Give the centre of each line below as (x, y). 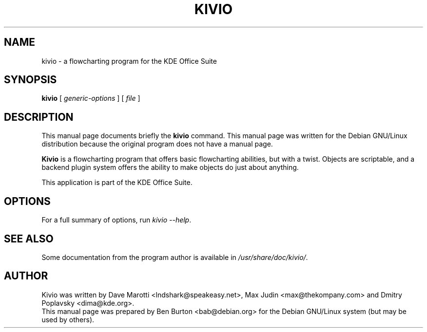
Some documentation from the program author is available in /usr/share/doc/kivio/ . (175, 257)
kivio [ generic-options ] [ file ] (91, 98)
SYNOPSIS (30, 80)
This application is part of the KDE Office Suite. (117, 183)
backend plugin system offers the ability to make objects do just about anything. (170, 167)
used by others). (68, 319)
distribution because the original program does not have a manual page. (157, 144)
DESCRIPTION (39, 117)
